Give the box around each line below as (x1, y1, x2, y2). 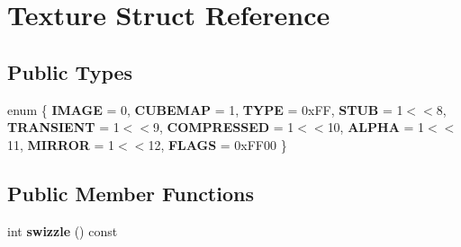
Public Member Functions (7, 179, 254, 207)
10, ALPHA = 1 (327, 118, 425, 137)
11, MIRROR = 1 (7, 135, 115, 154)
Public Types (7, 57, 133, 85)
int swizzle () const (7, 221, 118, 240)
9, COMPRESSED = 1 (153, 118, 294, 137)
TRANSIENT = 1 (7, 118, 120, 137)
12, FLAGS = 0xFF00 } (148, 135, 287, 154)
